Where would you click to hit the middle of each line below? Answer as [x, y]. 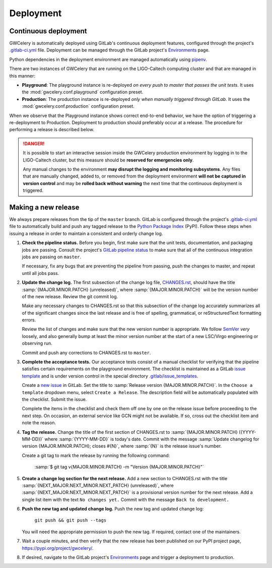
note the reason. [39, 423]
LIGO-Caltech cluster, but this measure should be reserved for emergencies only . [108, 160]
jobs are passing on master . [52, 257]
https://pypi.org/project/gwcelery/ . [58, 548]
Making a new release [44, 207]
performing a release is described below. [52, 130]
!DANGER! [34, 143]
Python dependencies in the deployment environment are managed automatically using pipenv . [108, 59]
